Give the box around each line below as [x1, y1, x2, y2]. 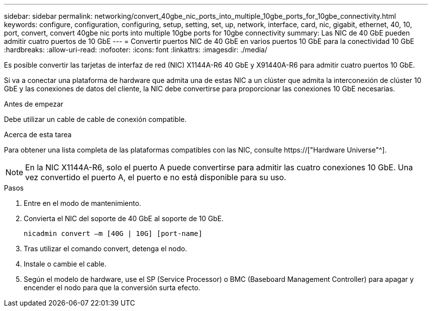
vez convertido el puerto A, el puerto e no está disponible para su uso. [25, 172, 287, 182]
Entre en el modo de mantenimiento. [24, 199, 142, 207]
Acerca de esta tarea [4, 130, 72, 139]
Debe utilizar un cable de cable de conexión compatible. [4, 115, 187, 123]
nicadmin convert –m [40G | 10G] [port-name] [24, 230, 203, 237]
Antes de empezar [4, 100, 64, 108]
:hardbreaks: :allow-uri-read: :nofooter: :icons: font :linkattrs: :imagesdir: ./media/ [4, 45, 267, 54]
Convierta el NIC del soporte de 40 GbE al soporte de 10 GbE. [24, 214, 224, 223]
